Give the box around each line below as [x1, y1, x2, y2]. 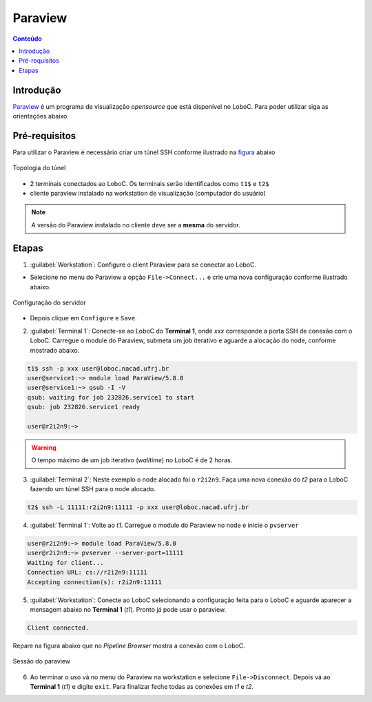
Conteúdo [12, 34, 43, 43]
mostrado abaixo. [30, 346, 80, 354]
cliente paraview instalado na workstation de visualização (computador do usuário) [30, 189, 267, 198]
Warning [31, 443, 56, 451]
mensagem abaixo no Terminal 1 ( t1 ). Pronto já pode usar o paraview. [30, 605, 227, 613]
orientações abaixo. [12, 112, 69, 121]
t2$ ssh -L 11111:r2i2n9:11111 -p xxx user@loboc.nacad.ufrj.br [27, 503, 249, 511]
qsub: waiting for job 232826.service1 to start [27, 393, 195, 401]
